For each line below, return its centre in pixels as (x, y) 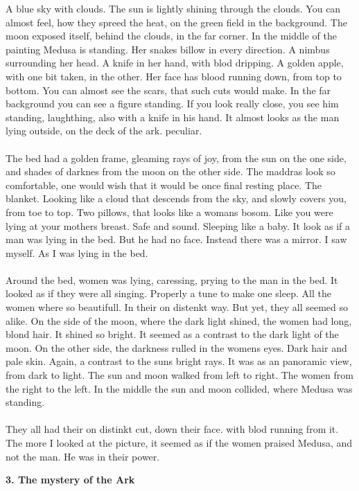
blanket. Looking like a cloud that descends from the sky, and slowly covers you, (176, 198)
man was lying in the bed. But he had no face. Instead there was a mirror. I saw (176, 239)
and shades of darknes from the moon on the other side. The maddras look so (170, 171)
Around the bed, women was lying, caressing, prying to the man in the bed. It (172, 279)
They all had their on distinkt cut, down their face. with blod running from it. (172, 429)
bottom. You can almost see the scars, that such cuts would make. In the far (168, 90)
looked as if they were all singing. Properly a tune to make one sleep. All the (168, 293)
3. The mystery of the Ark (70, 480)
